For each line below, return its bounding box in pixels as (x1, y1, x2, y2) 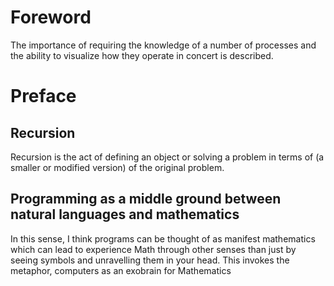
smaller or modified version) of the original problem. (10, 161, 225, 173)
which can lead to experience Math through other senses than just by (10, 243, 297, 255)
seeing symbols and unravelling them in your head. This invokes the (10, 254, 290, 266)
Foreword (10, 6, 92, 29)
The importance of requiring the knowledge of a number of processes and (10, 39, 317, 51)
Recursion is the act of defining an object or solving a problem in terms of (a (10, 151, 325, 163)
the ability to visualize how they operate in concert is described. (10, 49, 274, 61)
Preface (10, 85, 77, 108)
